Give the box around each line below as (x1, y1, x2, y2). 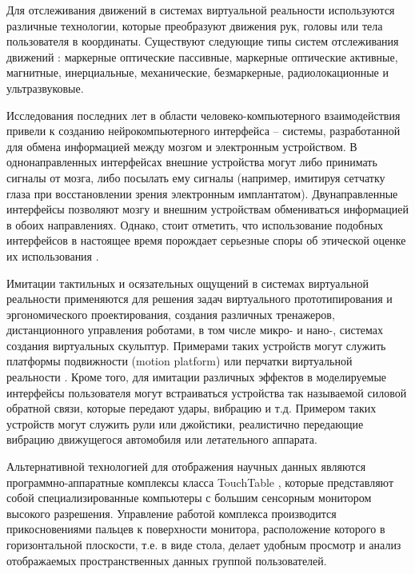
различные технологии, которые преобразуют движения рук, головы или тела (6, 17, 383, 34)
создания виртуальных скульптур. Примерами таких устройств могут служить (6, 337, 386, 353)
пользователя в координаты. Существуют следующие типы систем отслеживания (6, 33, 399, 50)
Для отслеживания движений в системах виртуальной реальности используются (6, 2, 395, 18)
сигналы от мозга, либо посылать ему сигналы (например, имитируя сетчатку (6, 169, 385, 185)
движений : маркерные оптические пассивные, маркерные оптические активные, (6, 48, 398, 65)
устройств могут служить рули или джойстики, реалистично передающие (6, 415, 364, 432)
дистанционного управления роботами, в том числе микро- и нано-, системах (6, 321, 383, 338)
